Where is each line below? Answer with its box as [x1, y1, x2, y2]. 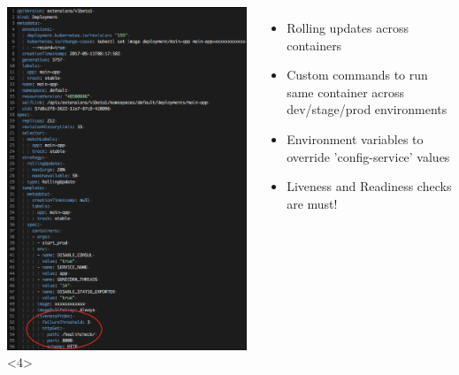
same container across [287, 82, 405, 101]
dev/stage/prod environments [287, 100, 448, 119]
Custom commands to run [287, 65, 428, 84]
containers [287, 35, 342, 54]
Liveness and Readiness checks [287, 177, 452, 195]
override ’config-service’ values [287, 147, 450, 165]
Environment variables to [287, 129, 424, 148]
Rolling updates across [287, 19, 409, 36]
